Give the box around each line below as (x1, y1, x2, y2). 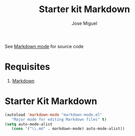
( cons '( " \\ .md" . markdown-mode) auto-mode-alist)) (11, 126, 125, 131)
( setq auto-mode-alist (5, 121, 53, 127)
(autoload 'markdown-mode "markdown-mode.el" (5, 112, 102, 117)
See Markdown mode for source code (5, 43, 84, 49)
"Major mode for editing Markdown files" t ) (11, 117, 107, 122)
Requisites (5, 61, 51, 73)
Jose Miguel (71, 20, 98, 26)
